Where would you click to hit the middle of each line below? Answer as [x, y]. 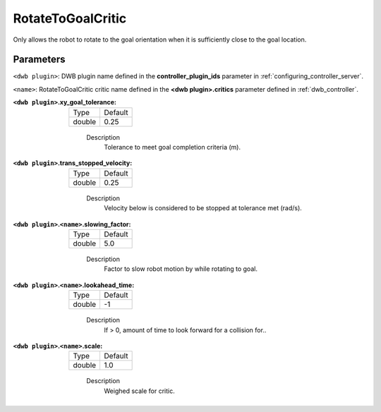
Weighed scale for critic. [140, 391]
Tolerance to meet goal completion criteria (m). [173, 147]
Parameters [39, 60]
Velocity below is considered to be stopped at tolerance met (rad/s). [203, 208]
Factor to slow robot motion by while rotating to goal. [181, 269]
